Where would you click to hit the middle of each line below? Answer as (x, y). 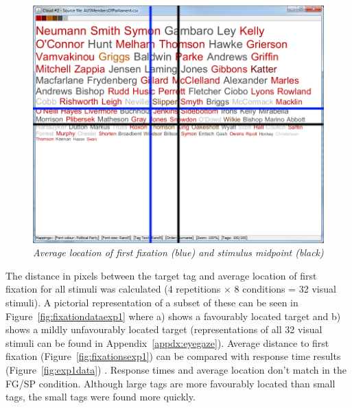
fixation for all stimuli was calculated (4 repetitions (113, 289)
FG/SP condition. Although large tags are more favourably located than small (171, 383)
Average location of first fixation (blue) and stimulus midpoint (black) (178, 252)
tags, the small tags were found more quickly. (101, 397)
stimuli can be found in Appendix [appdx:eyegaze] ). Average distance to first (167, 342)
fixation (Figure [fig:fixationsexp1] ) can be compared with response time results (173, 356)
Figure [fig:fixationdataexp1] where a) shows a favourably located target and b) (173, 316)
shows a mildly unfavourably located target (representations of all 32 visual (164, 329)
